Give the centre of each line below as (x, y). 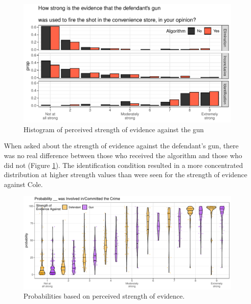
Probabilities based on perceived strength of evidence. (104, 296)
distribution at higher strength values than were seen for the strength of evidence (126, 175)
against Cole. (23, 184)
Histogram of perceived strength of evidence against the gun (114, 129)
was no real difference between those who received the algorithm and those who (123, 155)
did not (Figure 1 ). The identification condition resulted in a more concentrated (124, 165)
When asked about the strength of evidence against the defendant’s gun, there (121, 146)
